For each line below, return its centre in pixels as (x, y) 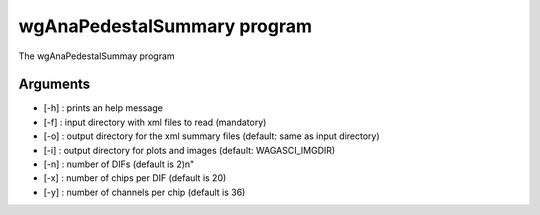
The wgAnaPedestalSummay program (96, 56)
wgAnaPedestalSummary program (165, 26)
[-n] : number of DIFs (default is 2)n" (119, 164)
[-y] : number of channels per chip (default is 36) (144, 192)
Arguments (54, 84)
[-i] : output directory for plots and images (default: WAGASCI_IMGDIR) (189, 150)
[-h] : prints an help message (103, 108)
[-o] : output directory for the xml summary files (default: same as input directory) (211, 136)
